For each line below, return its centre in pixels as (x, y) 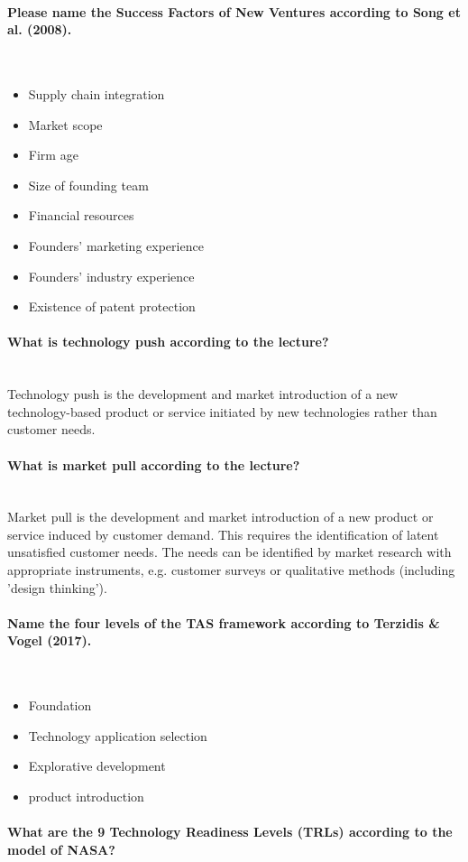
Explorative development (97, 766)
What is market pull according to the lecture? (154, 464)
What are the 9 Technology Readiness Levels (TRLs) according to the (230, 832)
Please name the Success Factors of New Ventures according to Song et (234, 11)
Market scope (65, 124)
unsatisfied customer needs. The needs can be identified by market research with (229, 552)
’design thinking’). (57, 587)
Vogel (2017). (50, 640)
